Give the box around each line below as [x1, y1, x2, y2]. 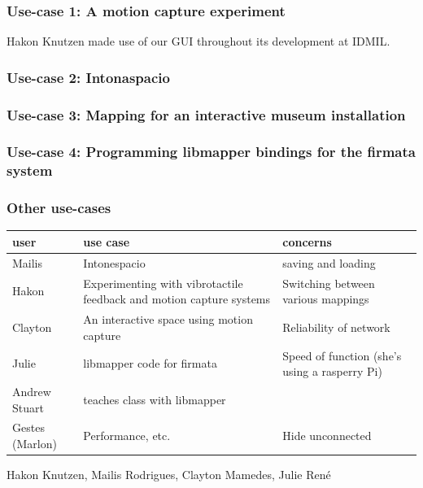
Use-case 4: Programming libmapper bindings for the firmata [7, 142, 416, 162]
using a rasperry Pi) [282, 363, 382, 380]
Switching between [282, 274, 375, 291]
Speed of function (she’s [282, 346, 402, 364]
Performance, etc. [83, 427, 171, 444]
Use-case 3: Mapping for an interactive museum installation [7, 104, 406, 124]
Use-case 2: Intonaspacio [7, 67, 170, 87]
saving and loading [282, 254, 376, 271]
